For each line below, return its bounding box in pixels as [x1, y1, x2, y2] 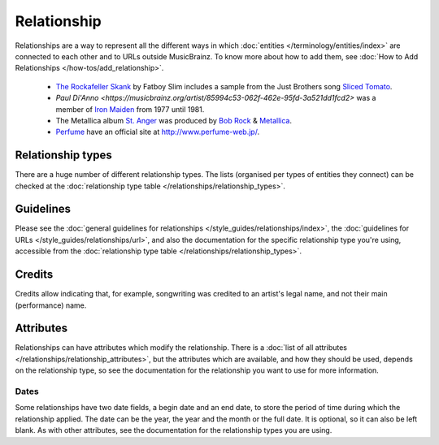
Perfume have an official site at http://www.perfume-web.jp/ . [55, 127, 260, 137]
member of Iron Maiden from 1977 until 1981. [55, 104, 205, 114]
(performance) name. [15, 300, 87, 310]
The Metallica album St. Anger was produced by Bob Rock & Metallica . [55, 115, 293, 125]
